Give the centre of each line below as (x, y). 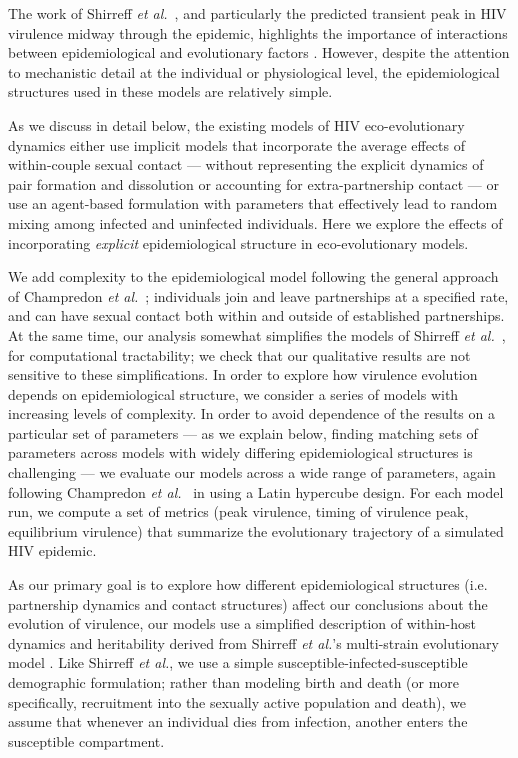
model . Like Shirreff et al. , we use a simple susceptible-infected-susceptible (238, 662)
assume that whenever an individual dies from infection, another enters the (238, 721)
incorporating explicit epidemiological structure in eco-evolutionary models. (238, 242)
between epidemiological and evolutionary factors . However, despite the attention (259, 52)
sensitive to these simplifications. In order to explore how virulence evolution (243, 374)
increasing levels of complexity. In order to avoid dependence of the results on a (251, 413)
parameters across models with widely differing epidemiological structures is (240, 452)
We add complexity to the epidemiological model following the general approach (253, 276)
